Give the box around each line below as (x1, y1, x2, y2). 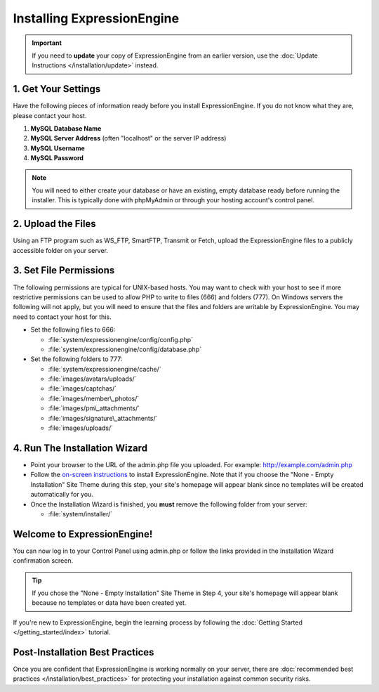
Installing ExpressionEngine (13, 11, 179, 26)
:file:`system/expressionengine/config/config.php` (48, 335, 193, 344)
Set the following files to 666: (30, 325, 116, 334)
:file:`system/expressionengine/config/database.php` (48, 345, 202, 353)
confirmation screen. (13, 556, 74, 565)
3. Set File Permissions (13, 264, 115, 277)
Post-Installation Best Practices (13, 646, 154, 658)
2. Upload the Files (13, 218, 96, 230)
